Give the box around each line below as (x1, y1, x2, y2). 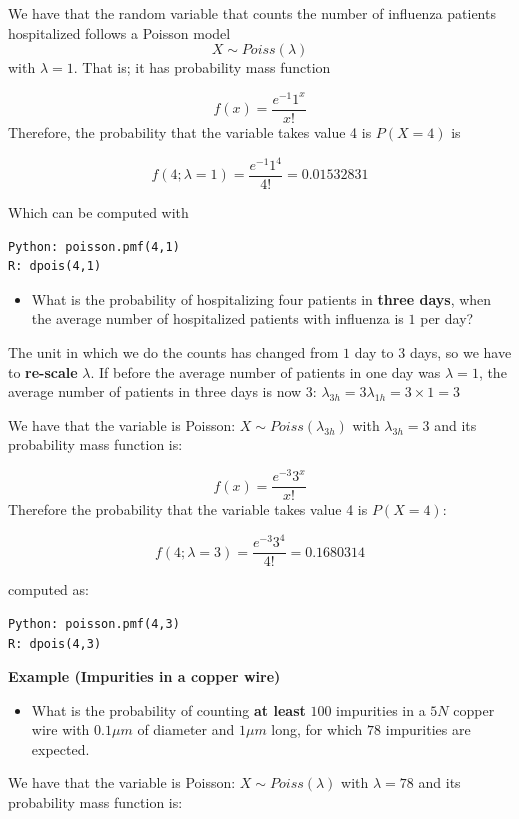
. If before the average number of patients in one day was (90, 361, 441, 382)
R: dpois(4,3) (8, 636, 102, 651)
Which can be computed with (8, 202, 189, 223)
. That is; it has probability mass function (73, 57, 331, 78)
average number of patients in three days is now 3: (8, 381, 317, 402)
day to (354, 342, 394, 363)
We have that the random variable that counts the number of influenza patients (8, 3, 496, 23)
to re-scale (8, 361, 78, 382)
